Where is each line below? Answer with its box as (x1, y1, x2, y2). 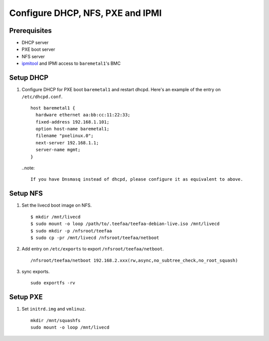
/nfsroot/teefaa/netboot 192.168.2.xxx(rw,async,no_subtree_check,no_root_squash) (30, 257, 238, 263)
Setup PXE (9, 293, 43, 301)
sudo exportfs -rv (30, 280, 76, 286)
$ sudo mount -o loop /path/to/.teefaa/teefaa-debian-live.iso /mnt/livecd (30, 221, 220, 227)
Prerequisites (9, 26, 52, 35)
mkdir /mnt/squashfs (30, 318, 81, 323)
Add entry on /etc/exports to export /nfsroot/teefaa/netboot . (21, 246, 164, 252)
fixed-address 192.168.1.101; (35, 119, 110, 124)
